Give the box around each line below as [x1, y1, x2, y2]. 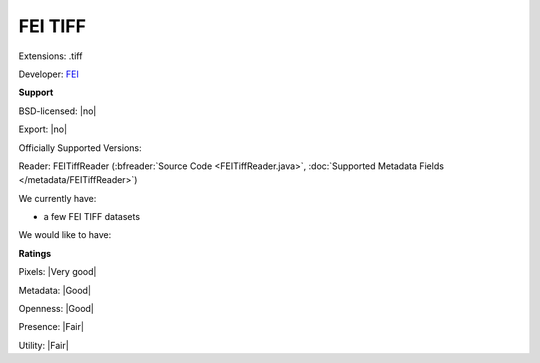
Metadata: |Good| [18, 284, 92, 296]
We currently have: [18, 192, 97, 204]
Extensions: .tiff [18, 50, 83, 62]
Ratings [18, 247, 52, 259]
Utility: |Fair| [18, 339, 69, 351]
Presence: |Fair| [18, 321, 85, 333]
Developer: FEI [18, 68, 79, 80]
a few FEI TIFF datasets [43, 211, 140, 223]
